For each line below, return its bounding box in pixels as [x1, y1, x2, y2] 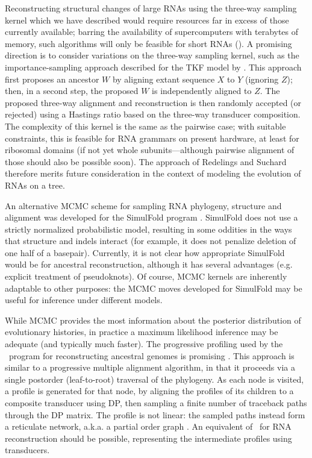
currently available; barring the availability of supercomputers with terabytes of [5, 25, 299, 38]
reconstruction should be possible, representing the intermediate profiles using [5, 431, 292, 444]
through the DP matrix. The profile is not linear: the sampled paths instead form [5, 408, 305, 421]
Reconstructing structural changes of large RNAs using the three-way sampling [5, 2, 297, 14]
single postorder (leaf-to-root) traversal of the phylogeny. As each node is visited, [5, 372, 304, 385]
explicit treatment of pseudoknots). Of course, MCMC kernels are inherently [5, 270, 287, 283]
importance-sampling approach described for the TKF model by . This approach [5, 60, 302, 73]
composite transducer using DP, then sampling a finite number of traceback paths [5, 397, 307, 409]
